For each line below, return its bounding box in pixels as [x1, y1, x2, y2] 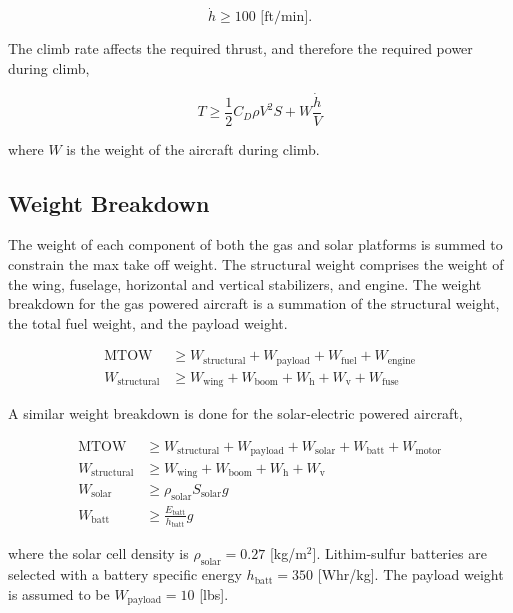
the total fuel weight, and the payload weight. [8, 312, 288, 333]
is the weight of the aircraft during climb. [66, 138, 320, 159]
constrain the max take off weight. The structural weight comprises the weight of [8, 254, 504, 275]
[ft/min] [260, 10, 309, 25]
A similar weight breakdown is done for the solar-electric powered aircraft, [8, 403, 463, 424]
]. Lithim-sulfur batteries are [312, 543, 487, 564]
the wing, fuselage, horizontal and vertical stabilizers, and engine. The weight [8, 273, 482, 294]
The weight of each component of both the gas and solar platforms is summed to [8, 234, 503, 255]
